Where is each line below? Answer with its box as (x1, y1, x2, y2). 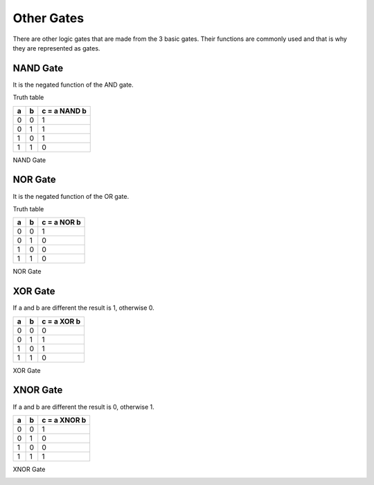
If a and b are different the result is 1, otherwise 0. (12, 303, 155, 312)
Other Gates (12, 10, 84, 26)
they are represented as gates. (12, 44, 100, 52)
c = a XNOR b (42, 415, 87, 425)
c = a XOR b (42, 316, 81, 326)
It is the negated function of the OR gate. (12, 192, 130, 200)
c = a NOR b (42, 218, 81, 227)
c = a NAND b (42, 106, 87, 116)
